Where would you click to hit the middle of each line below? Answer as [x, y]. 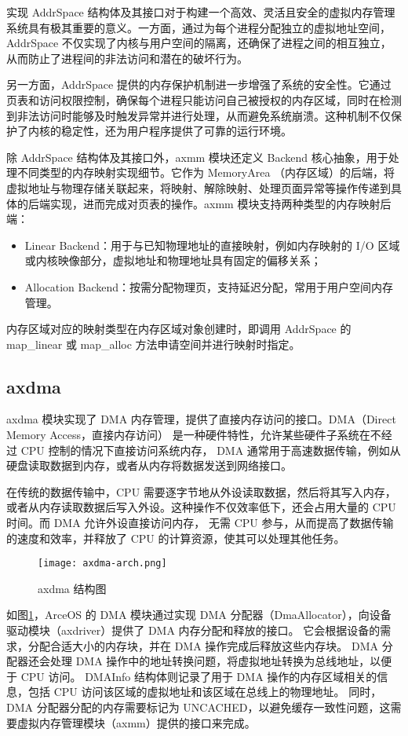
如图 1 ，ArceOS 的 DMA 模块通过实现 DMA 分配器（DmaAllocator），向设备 [199, 615]
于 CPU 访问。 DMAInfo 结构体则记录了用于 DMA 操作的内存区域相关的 [192, 676]
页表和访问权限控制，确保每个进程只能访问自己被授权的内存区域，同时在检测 [204, 99]
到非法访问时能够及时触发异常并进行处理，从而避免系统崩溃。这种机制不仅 [199, 115]
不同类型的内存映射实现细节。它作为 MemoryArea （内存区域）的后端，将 [206, 172]
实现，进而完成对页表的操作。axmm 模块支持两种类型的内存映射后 [220, 203]
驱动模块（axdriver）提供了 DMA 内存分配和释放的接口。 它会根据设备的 [193, 630]
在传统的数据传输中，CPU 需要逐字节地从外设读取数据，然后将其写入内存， [201, 491]
